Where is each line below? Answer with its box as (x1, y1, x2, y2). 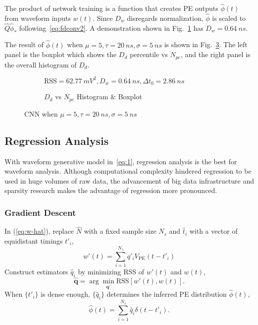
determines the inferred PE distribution (106, 289, 227, 299)
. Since (93, 13, 113, 23)
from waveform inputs (4, 13, 71, 23)
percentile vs (129, 49, 168, 60)
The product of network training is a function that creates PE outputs (4, 3, 218, 13)
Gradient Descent (4, 206, 76, 218)
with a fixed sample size (84, 226, 156, 236)
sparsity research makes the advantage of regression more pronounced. (4, 185, 217, 195)
